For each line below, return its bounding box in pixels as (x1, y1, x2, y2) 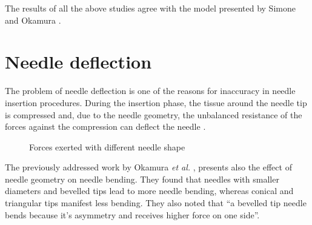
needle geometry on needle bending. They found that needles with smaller (5, 172, 279, 185)
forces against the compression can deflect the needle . (5, 120, 206, 133)
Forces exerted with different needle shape (29, 140, 185, 153)
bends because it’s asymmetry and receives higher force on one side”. (5, 208, 260, 221)
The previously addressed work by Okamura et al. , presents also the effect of (5, 161, 292, 173)
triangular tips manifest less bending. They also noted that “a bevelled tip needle (5, 196, 307, 209)
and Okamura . (5, 13, 61, 26)
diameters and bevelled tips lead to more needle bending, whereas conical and (5, 184, 294, 197)
